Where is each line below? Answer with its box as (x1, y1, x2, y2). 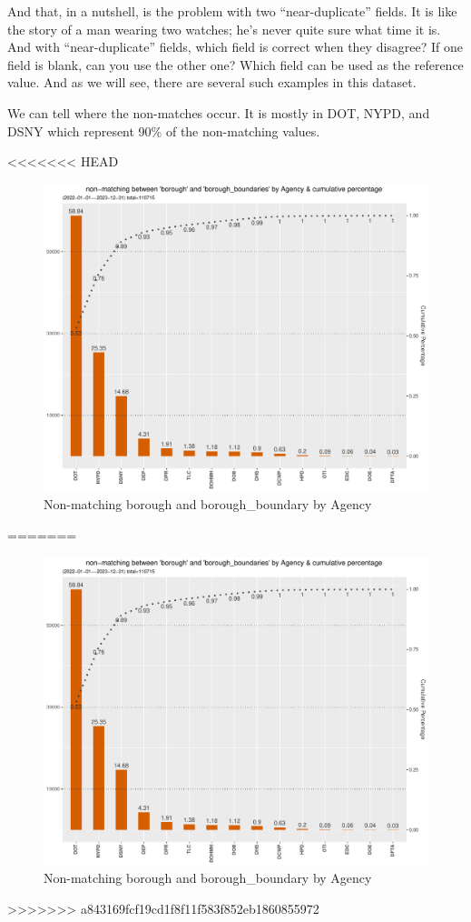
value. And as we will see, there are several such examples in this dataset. (7, 73, 417, 92)
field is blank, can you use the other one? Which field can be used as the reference (7, 55, 464, 74)
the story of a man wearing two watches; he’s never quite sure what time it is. (7, 19, 441, 38)
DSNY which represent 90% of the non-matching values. (7, 121, 320, 140)
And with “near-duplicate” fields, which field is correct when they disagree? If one (7, 37, 464, 56)
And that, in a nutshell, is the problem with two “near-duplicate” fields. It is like (7, 2, 457, 20)
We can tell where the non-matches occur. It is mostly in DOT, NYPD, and (7, 103, 430, 122)
